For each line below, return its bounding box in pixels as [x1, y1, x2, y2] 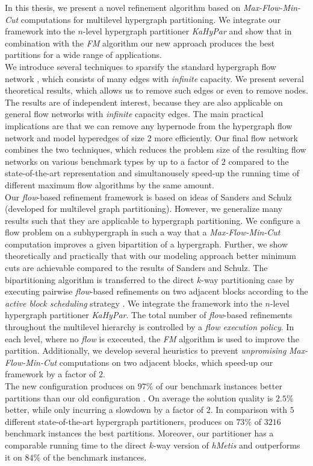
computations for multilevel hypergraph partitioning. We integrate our [20, 13, 281, 25]
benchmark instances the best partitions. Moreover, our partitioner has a [5, 427, 274, 439]
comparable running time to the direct [5, 438, 147, 451]
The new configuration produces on [5, 380, 135, 392]
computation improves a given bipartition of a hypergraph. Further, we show [5, 237, 288, 250]
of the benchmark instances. [43, 450, 147, 463]
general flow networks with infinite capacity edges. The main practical [5, 107, 264, 120]
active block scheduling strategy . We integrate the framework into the [5, 296, 262, 309]
